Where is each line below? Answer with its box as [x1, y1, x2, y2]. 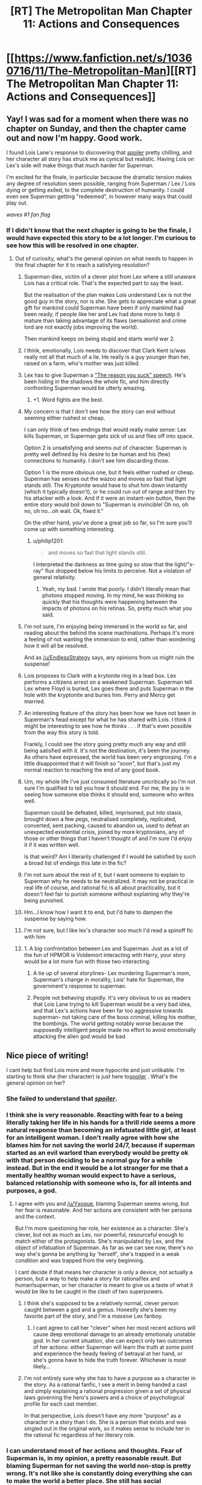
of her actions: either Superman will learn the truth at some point [33, 1343, 194, 1351]
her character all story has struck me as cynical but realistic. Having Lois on [6, 156, 195, 162]
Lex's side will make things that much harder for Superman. [6, 162, 154, 169]
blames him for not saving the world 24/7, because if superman [6, 1140, 195, 1149]
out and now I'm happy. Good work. [6, 133, 143, 143]
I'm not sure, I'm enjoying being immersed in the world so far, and [24, 623, 188, 630]
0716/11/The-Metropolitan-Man [6, 64, 167, 78]
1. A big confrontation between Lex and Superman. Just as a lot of [24, 945, 189, 952]
